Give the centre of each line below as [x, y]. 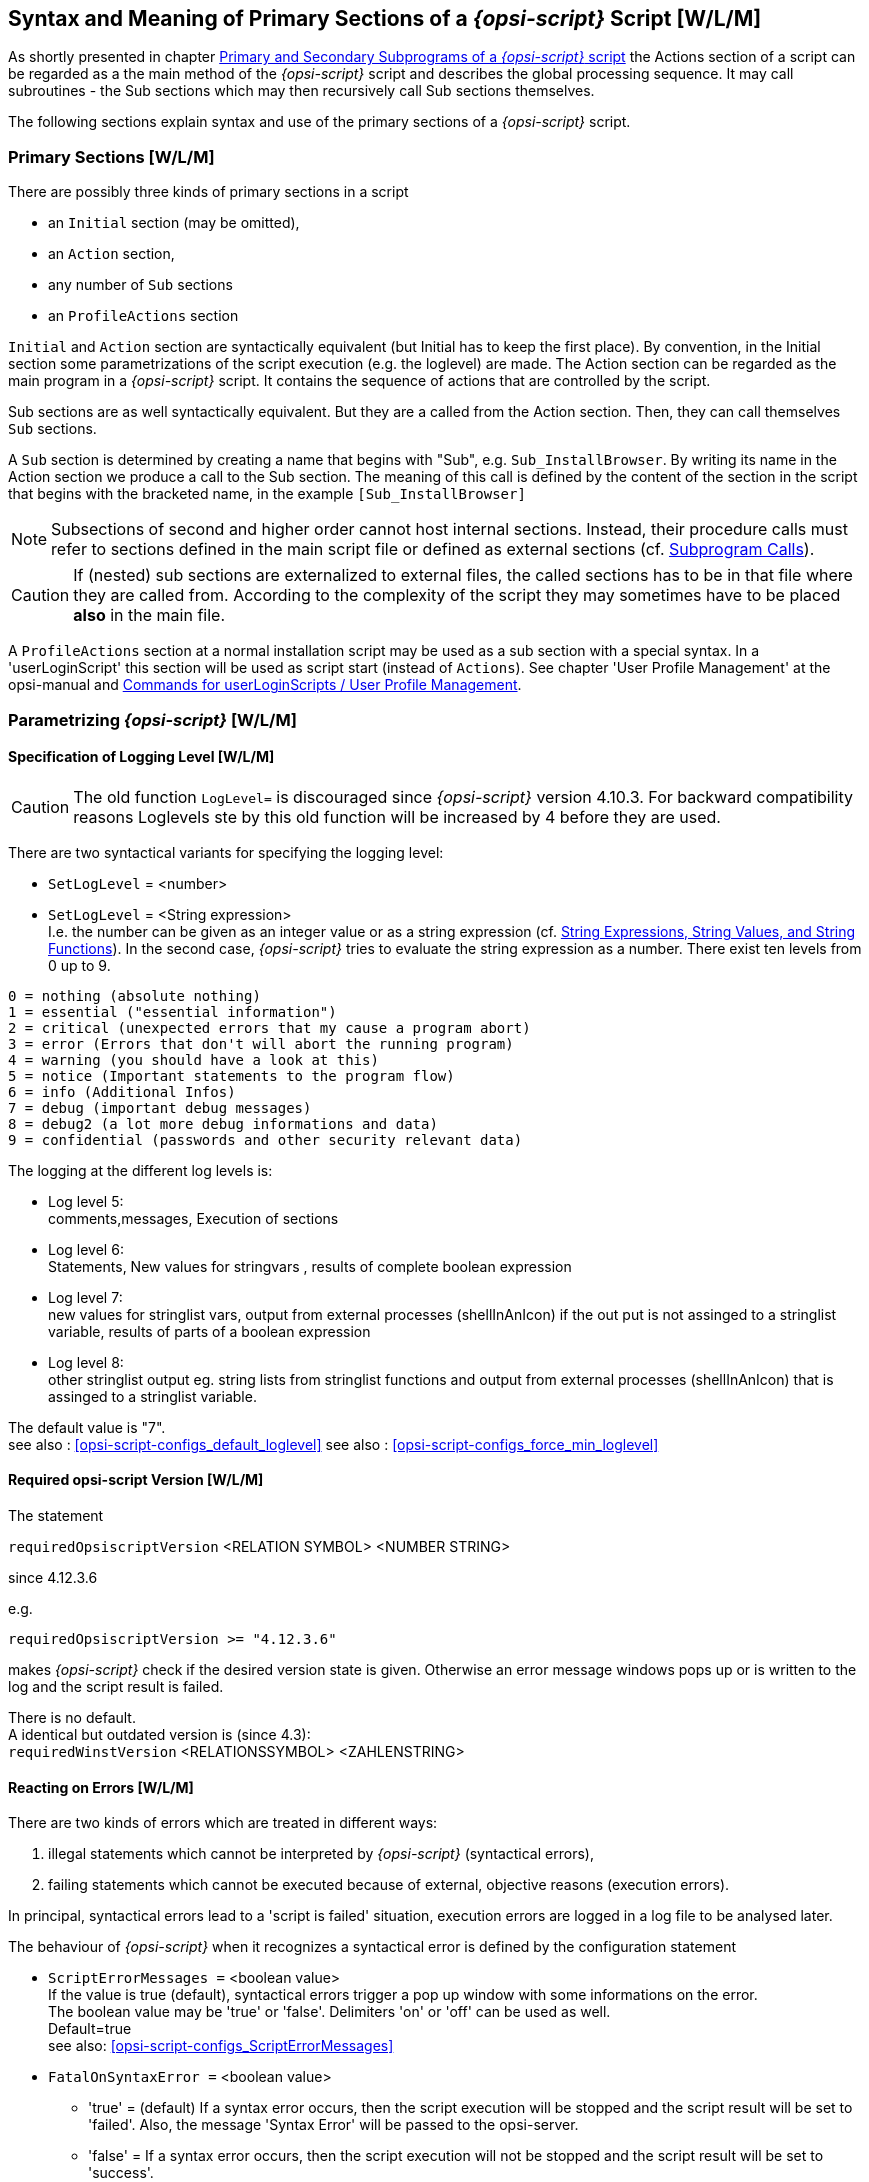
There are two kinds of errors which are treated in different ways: [223, 1823]
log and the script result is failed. [116, 1686]
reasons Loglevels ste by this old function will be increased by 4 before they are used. [397, 816]
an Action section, [111, 254]
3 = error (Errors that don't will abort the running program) [261, 1043]
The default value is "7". [87, 1427]
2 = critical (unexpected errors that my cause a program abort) [269, 1027]
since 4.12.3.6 [53, 1577]
